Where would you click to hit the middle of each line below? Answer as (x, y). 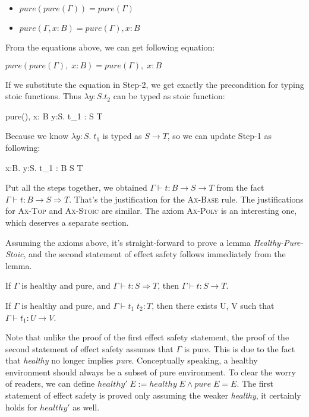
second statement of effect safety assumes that (89, 348)
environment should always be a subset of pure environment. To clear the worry (151, 372)
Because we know (37, 136)
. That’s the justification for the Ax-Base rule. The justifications (186, 199)
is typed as (122, 136)
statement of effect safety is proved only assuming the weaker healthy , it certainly (153, 395)
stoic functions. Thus (43, 96)
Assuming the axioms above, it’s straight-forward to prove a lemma (128, 242)
